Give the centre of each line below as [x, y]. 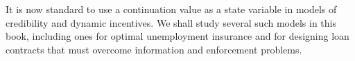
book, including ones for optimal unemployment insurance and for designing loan [177, 36]
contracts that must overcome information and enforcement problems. [154, 49]
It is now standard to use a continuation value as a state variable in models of [171, 9]
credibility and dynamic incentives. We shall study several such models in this [171, 22]
